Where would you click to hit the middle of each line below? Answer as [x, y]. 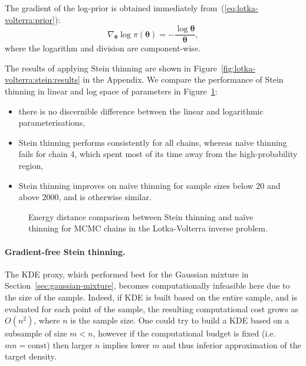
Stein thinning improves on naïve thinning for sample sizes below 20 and [149, 185]
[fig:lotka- [238, 68]
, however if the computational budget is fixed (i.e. [184, 333]
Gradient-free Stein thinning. [65, 251]
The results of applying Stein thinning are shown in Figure [111, 68]
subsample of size [36, 333]
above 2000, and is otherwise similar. [85, 197]
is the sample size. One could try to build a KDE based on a [180, 320]
